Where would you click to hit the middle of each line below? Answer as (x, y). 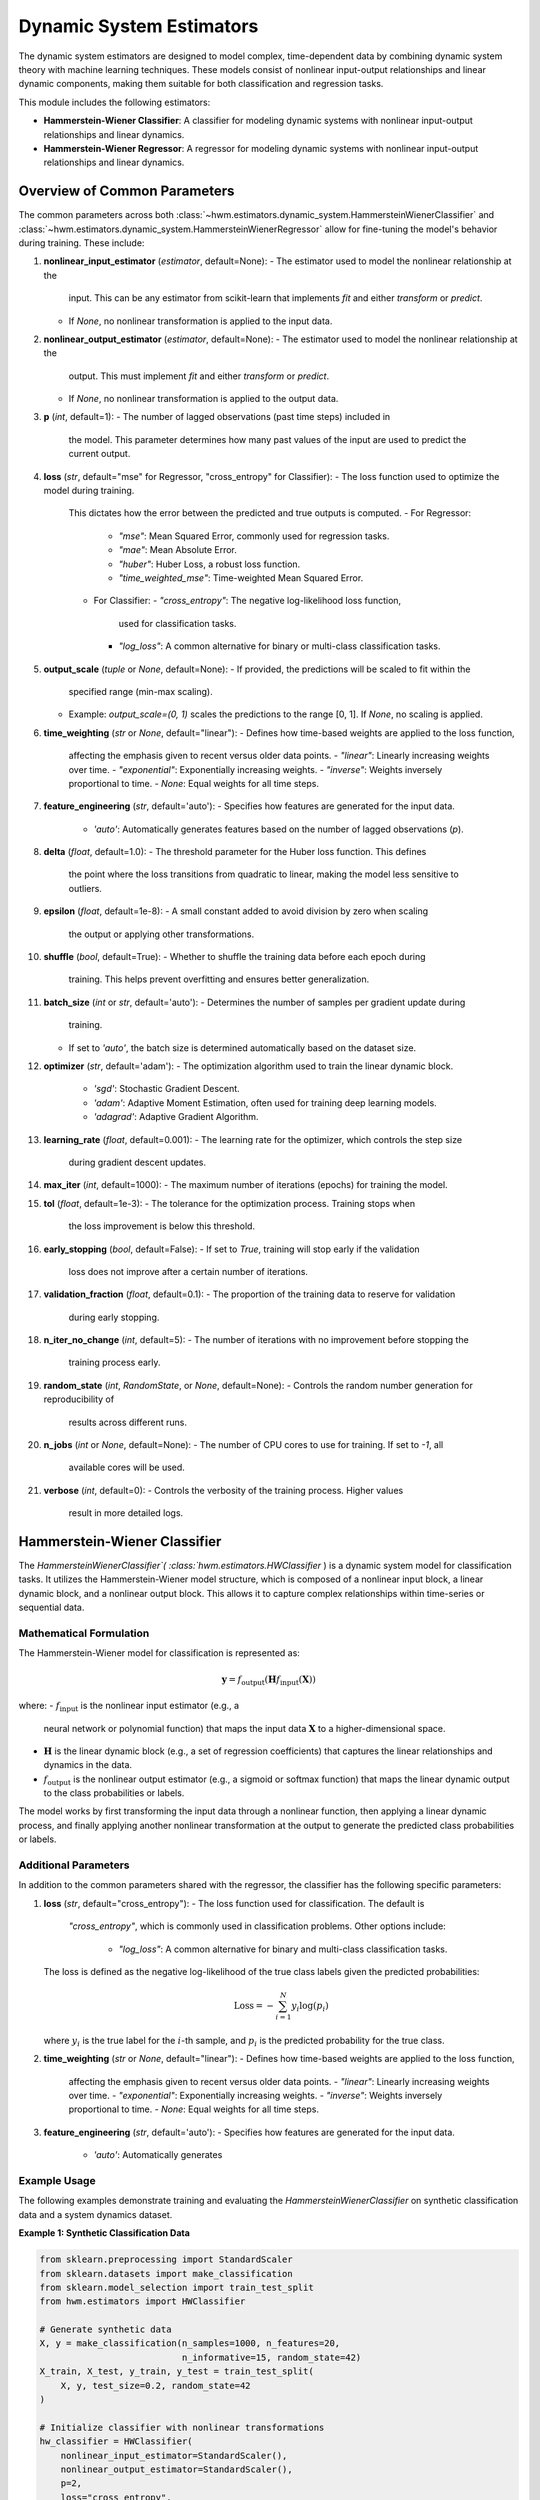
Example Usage (57, 2180)
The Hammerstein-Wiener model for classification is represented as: (159, 1653)
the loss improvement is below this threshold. (161, 1226)
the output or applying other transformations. (161, 934)
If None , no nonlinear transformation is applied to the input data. (200, 321)
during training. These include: (81, 242)
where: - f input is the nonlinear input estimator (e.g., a (129, 1707)
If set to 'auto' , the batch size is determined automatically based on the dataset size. (242, 1047)
